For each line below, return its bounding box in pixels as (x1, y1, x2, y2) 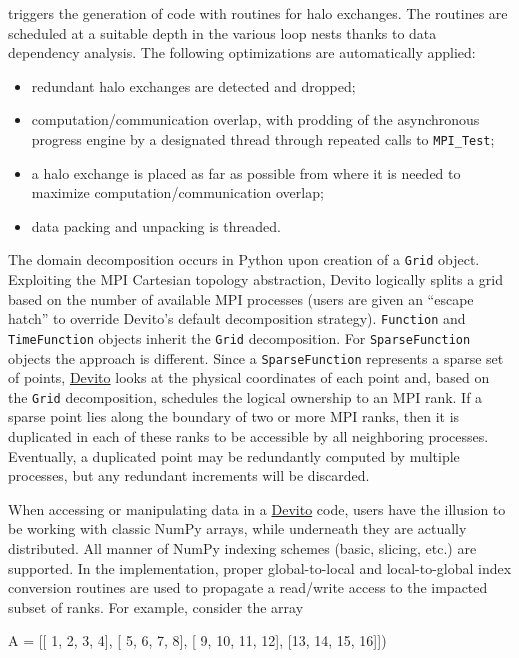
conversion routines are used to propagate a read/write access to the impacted (8, 577, 488, 598)
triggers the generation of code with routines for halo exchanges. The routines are (8, 3, 508, 23)
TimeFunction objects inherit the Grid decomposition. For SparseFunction (8, 327, 471, 348)
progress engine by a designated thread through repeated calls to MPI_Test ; (31, 128, 495, 149)
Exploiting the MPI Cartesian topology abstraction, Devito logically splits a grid (8, 269, 503, 290)
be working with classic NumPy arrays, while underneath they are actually (8, 518, 467, 539)
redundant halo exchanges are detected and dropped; (31, 75, 356, 96)
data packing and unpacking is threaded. (31, 215, 281, 236)
